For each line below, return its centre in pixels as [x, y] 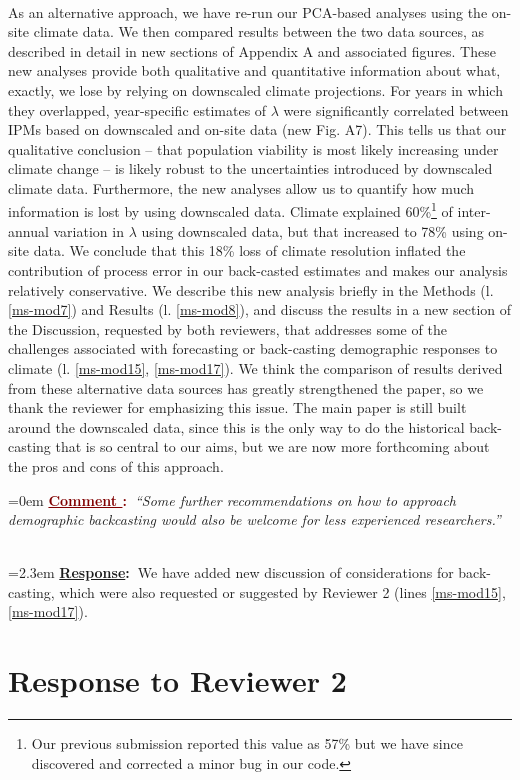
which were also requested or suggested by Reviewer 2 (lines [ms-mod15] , [282, 591]
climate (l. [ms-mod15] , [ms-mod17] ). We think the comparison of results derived [255, 367]
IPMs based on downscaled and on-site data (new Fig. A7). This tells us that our [257, 129]
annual [28, 230]
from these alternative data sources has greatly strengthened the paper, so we [246, 387]
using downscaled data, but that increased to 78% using [312, 230]
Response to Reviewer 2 [177, 680]
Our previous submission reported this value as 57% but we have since [247, 743]
